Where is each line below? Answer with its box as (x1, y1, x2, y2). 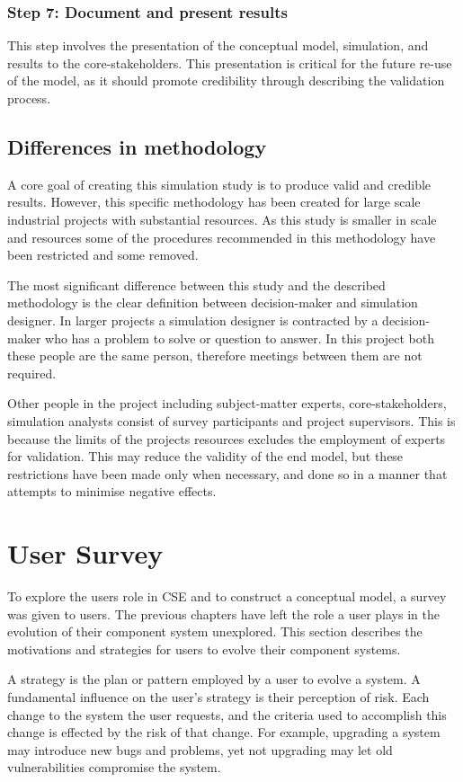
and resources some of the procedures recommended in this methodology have (7, 227, 436, 246)
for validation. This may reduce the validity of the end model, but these (7, 447, 404, 466)
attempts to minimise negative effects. (7, 482, 217, 501)
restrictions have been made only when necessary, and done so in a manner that (7, 464, 448, 483)
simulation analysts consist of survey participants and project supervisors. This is (7, 411, 456, 430)
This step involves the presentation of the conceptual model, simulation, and (7, 36, 429, 55)
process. (7, 89, 51, 107)
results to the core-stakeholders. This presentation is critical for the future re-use (7, 53, 452, 72)
